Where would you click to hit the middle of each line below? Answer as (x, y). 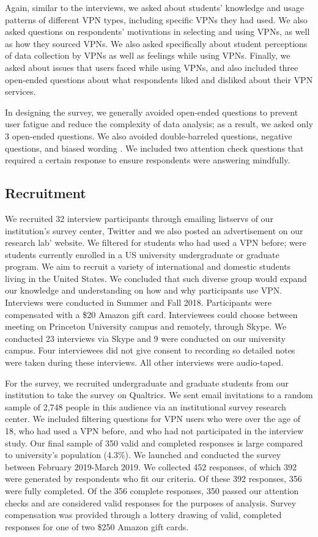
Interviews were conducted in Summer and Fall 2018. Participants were (138, 302)
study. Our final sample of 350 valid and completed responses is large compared (154, 443)
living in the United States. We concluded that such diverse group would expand (156, 278)
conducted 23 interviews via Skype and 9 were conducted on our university (145, 338)
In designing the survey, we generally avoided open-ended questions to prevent (152, 112)
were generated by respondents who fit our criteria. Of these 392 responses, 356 (153, 479)
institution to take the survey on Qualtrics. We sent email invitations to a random (159, 395)
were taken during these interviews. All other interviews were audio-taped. (144, 362)
